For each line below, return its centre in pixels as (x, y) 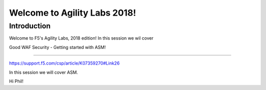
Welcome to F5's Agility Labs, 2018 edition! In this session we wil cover (81, 38)
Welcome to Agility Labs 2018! (73, 13)
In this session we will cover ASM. (44, 72)
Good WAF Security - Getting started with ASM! (57, 47)
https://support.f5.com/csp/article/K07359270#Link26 (65, 63)
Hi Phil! (16, 81)
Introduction (30, 26)
